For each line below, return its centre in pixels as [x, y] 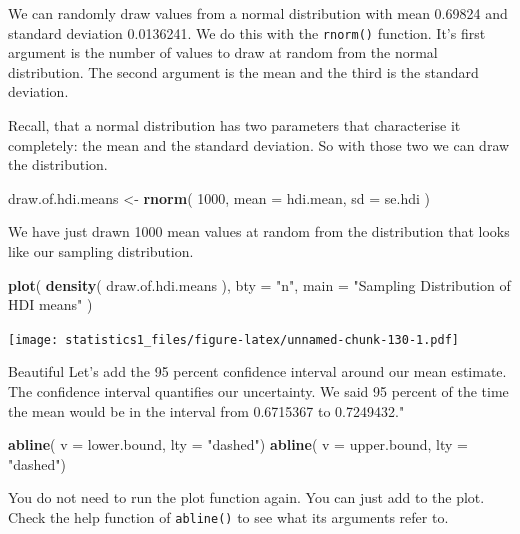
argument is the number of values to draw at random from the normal [223, 52]
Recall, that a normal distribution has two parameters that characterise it [234, 125]
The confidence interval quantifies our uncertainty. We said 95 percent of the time [258, 391]
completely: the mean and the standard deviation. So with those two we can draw [259, 144]
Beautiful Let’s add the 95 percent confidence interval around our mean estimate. [257, 371]
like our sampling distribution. [101, 251]
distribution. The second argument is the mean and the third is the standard [243, 71]
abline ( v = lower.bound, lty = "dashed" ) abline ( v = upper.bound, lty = [238, 444]
